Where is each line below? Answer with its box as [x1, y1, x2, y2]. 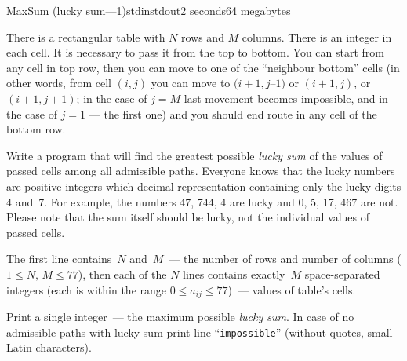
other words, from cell [6, 75, 111, 91]
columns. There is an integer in [242, 28, 392, 45]
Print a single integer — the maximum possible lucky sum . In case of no [6, 308, 354, 324]
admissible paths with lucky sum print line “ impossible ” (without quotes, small [6, 323, 393, 340]
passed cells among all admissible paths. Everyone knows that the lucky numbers [6, 162, 395, 179]
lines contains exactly [183, 265, 285, 282]
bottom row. [6, 121, 66, 137]
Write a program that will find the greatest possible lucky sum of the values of [6, 147, 383, 163]
